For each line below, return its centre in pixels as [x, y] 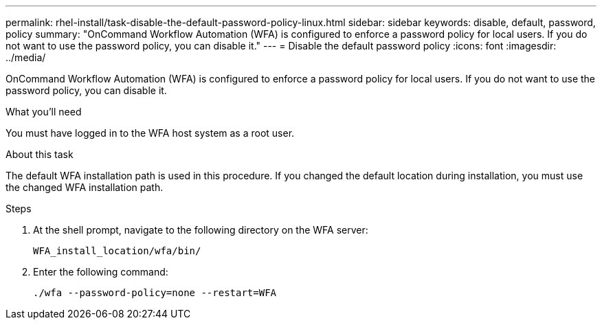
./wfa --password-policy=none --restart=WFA [155, 293]
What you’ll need [44, 112]
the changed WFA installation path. [85, 187]
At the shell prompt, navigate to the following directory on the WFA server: [201, 230]
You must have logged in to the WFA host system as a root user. [150, 133]
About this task [40, 154]
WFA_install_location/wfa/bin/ [117, 251]
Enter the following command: [101, 272]
